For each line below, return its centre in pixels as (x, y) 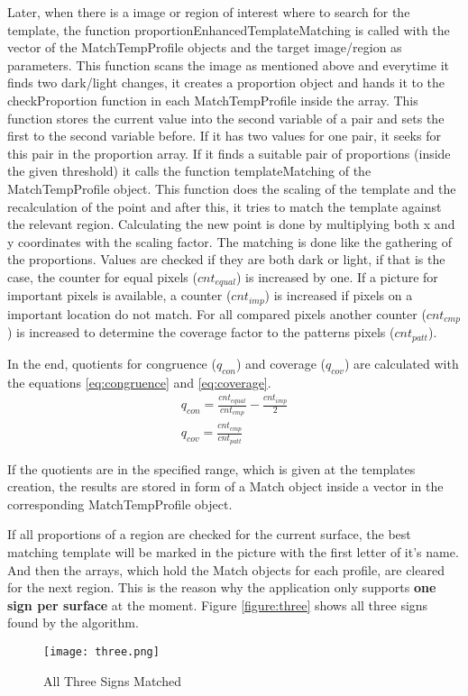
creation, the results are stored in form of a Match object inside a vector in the (225, 486)
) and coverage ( (281, 363)
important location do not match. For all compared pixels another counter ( (217, 313)
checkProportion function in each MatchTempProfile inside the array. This (213, 100)
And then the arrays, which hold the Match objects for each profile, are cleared (226, 569)
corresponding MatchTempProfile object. (120, 504)
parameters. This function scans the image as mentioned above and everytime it (229, 64)
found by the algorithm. (73, 623)
